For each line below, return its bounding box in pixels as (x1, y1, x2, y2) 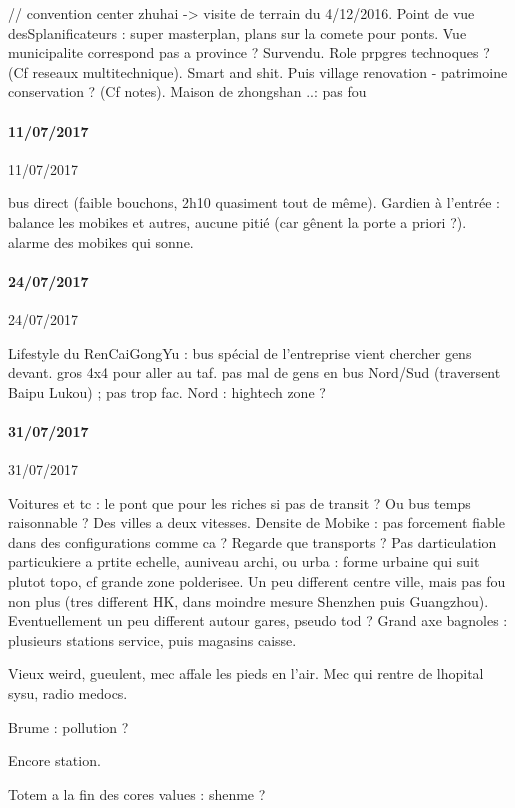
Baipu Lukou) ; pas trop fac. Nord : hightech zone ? (8, 381, 326, 402)
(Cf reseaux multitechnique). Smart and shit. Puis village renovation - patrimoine (8, 61, 508, 82)
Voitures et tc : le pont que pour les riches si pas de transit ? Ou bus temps (8, 492, 471, 513)
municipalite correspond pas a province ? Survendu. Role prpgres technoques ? (8, 42, 490, 63)
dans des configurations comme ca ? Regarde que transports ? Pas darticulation (8, 531, 497, 552)
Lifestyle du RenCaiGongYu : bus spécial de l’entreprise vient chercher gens (8, 342, 472, 363)
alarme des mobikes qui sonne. (8, 231, 194, 252)
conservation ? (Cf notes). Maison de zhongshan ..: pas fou (8, 81, 367, 102)
